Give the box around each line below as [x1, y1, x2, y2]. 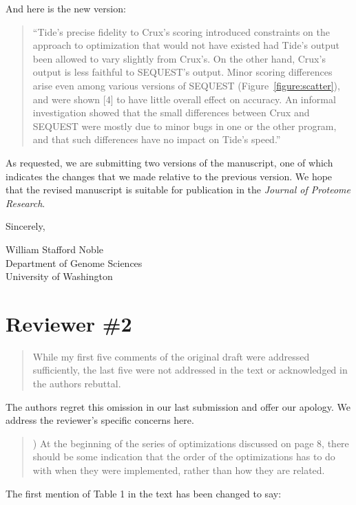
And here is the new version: [6, 1, 126, 15]
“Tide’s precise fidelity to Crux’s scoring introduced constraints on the [32, 24, 330, 39]
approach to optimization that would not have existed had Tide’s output [32, 38, 339, 52]
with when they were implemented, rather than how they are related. [32, 462, 325, 477]
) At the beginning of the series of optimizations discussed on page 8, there [32, 436, 349, 450]
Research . [6, 195, 45, 210]
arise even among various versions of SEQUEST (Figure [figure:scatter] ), [32, 78, 340, 92]
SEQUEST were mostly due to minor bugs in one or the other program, [32, 118, 337, 133]
